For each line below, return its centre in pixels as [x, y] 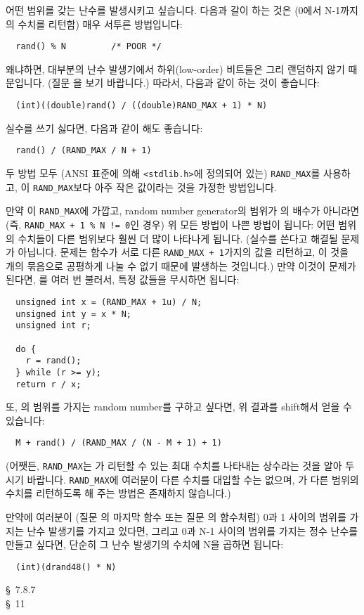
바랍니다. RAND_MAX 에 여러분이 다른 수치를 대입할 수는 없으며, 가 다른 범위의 [193, 479]
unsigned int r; [53, 326]
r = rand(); [53, 361]
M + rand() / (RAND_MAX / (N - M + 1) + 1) [119, 443]
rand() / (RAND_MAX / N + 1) [84, 151]
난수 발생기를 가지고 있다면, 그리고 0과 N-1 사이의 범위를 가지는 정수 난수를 [193, 530]
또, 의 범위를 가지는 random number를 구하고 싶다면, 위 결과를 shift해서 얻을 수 [179, 407]
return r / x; [48, 384]
